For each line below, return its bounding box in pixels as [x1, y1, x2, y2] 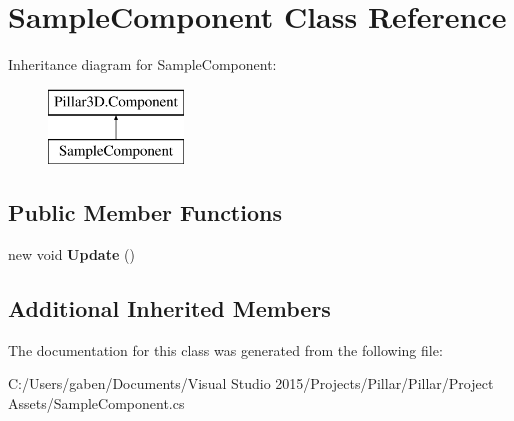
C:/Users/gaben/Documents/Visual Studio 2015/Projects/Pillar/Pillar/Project [8, 373, 494, 394]
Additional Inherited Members [8, 293, 331, 324]
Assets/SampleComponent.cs [8, 393, 185, 414]
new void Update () [8, 244, 135, 265]
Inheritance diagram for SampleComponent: [8, 54, 277, 75]
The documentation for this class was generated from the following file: [8, 339, 443, 360]
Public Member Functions [8, 197, 282, 228]
